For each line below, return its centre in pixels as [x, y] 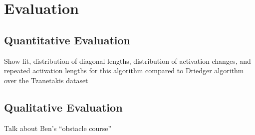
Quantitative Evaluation [67, 40]
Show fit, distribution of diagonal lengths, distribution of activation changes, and [127, 61]
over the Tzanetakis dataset [46, 80]
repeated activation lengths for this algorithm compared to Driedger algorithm [124, 70]
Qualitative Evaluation [63, 107]
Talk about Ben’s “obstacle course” [58, 128]
